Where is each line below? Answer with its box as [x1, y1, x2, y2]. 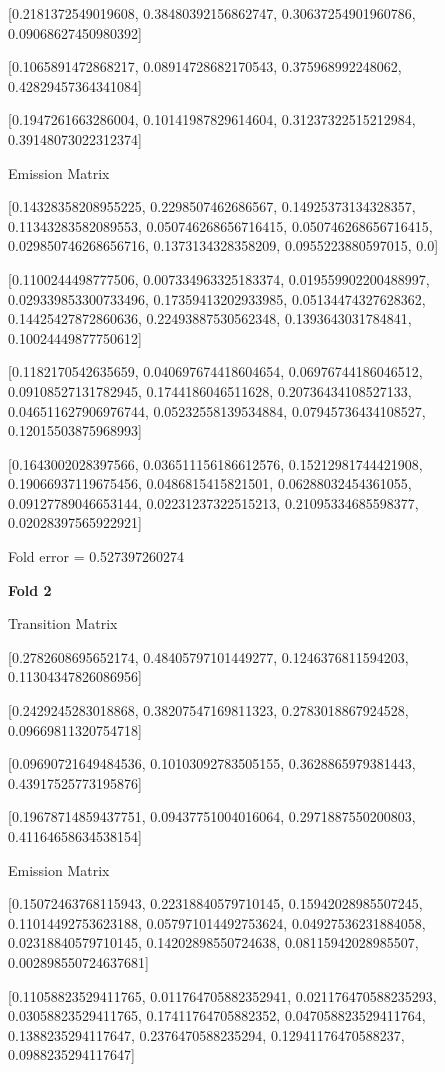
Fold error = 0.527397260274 [8, 546, 185, 567]
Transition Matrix [8, 613, 118, 634]
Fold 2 [8, 579, 52, 600]
